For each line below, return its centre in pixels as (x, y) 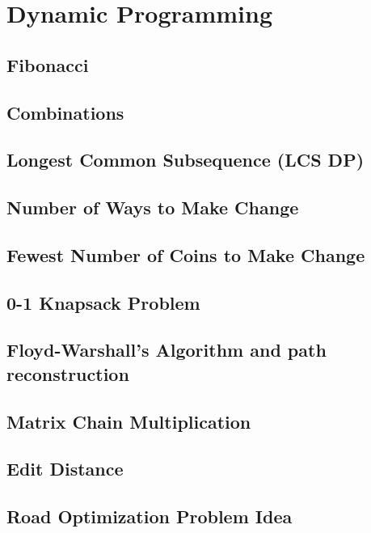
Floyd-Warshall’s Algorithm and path (167, 350)
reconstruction (68, 373)
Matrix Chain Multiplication (129, 421)
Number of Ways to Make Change (153, 207)
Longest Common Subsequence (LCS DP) (185, 160)
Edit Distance (65, 469)
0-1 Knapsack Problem (103, 302)
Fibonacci (48, 64)
